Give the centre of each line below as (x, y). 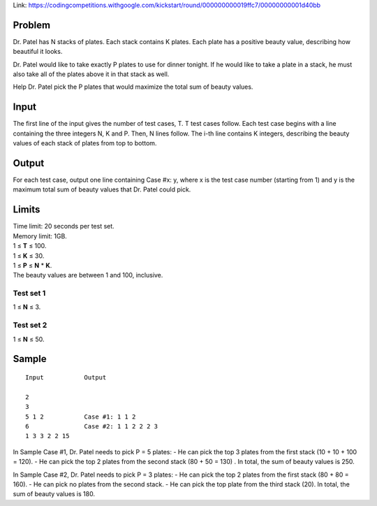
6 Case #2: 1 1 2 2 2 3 (92, 426)
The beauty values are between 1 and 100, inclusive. (88, 275)
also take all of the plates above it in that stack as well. (91, 74)
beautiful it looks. (38, 52)
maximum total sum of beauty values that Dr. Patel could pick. (102, 189)
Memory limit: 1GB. (40, 236)
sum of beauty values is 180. (54, 494)
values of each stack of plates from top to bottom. (85, 143)
